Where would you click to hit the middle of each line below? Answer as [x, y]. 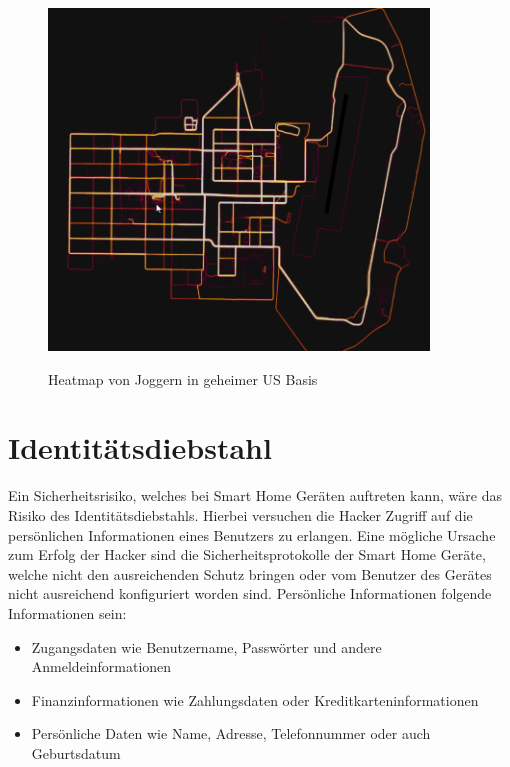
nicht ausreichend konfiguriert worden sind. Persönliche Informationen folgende [250, 593]
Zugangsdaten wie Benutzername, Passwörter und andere [206, 646]
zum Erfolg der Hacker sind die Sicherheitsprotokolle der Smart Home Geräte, [247, 554]
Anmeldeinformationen [101, 666]
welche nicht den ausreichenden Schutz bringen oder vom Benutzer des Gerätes [250, 573]
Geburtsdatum [76, 752]
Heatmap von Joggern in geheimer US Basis [183, 378]
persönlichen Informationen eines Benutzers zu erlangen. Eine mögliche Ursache [252, 534]
